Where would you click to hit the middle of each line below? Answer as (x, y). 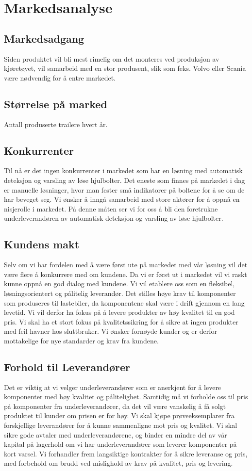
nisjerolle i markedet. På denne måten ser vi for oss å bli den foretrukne (111, 208)
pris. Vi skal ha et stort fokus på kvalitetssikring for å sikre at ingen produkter (121, 321)
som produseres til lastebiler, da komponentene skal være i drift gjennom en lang (124, 302)
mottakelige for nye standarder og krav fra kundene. (81, 340)
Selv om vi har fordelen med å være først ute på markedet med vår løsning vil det (126, 265)
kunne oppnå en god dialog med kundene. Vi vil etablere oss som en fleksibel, (119, 284)
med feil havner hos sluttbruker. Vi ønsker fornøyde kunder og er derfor (110, 331)
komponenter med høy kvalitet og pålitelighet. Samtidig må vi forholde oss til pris (126, 397)
